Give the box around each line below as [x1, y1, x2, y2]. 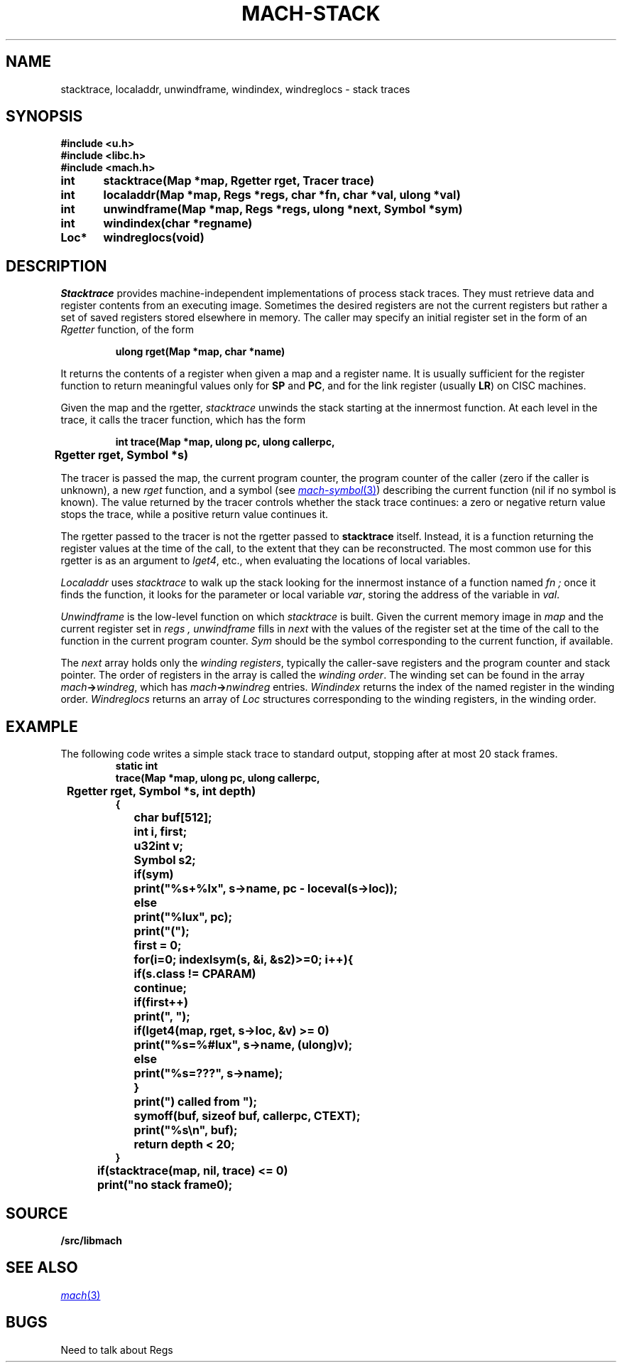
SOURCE [6, 1204, 68, 1222]
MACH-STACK [241, 1, 381, 26]
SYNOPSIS [6, 107, 83, 126]
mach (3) [60, 1288, 101, 1301]
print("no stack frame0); [97, 1178, 233, 1192]
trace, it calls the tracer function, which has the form [60, 414, 306, 426]
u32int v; [133, 839, 183, 853]
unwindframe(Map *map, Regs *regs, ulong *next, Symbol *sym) [103, 202, 463, 217]
